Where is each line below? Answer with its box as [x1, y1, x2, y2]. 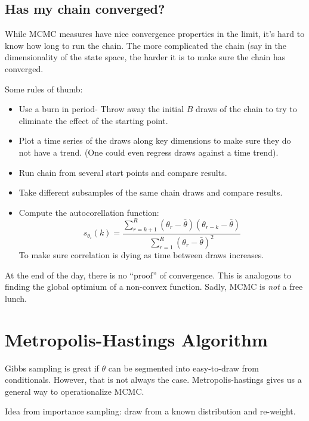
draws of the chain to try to [196, 103, 297, 115]
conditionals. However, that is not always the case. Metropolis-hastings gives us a [5, 373, 302, 386]
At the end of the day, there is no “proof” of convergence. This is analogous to [5, 268, 291, 281]
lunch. [5, 292, 27, 304]
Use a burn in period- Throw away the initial [18, 103, 184, 115]
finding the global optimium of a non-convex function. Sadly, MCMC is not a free [5, 280, 303, 293]
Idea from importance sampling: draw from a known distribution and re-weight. [5, 405, 296, 417]
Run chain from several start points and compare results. [18, 166, 227, 178]
